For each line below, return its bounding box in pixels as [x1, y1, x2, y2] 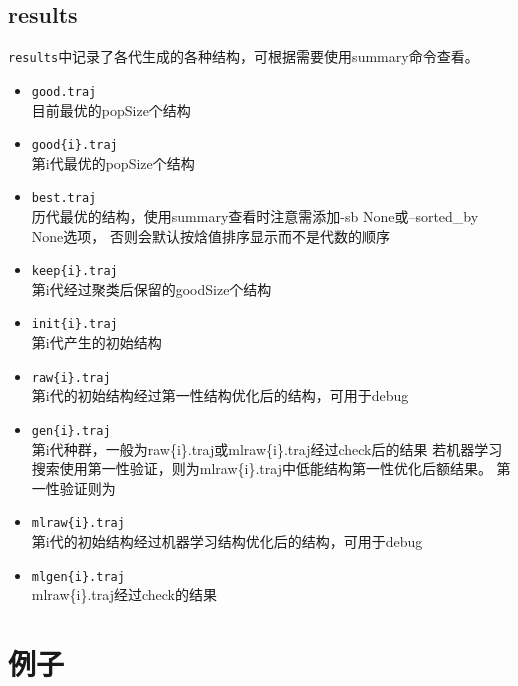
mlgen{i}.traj [31, 569, 125, 584]
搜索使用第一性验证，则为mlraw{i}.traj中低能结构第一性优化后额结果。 [31, 458, 492, 479]
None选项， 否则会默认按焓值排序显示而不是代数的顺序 [31, 225, 390, 246]
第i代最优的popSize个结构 [31, 152, 195, 173]
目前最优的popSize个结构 [31, 99, 191, 120]
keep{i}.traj [31, 264, 118, 279]
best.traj [31, 191, 97, 206]
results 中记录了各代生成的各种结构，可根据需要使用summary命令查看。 [8, 46, 479, 67]
